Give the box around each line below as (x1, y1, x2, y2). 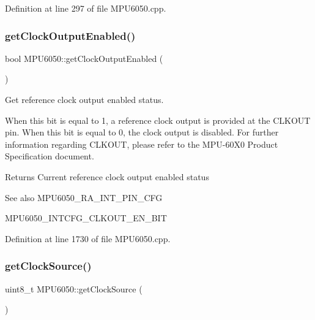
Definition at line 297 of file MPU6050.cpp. (5, 2, 166, 14)
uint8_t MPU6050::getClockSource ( (5, 282, 143, 295)
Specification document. (5, 150, 94, 162)
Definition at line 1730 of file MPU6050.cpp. (5, 232, 171, 245)
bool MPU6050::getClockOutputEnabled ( (5, 51, 163, 64)
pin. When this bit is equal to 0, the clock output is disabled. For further (5, 126, 279, 139)
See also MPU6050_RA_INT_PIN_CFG (5, 191, 163, 204)
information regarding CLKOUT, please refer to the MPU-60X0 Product (5, 137, 278, 150)
